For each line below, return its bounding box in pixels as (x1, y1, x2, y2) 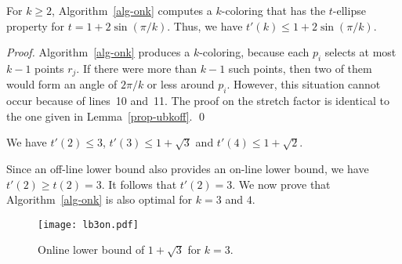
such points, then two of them (228, 60, 372, 76)
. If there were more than (76, 60, 197, 76)
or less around (147, 76, 215, 92)
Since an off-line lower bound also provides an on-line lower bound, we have (6, 161, 369, 177)
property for (6, 17, 65, 34)
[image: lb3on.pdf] (38, 219, 139, 230)
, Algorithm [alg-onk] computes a (52, 2, 212, 18)
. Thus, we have (167, 17, 243, 34)
